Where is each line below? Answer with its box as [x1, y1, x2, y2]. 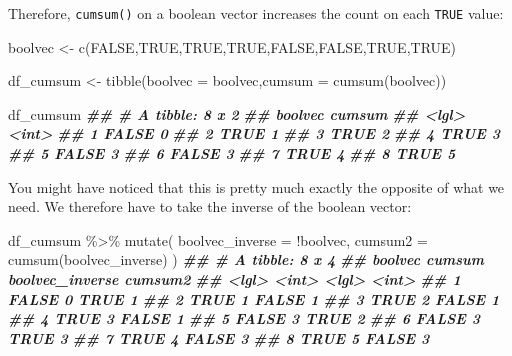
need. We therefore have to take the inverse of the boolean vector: [8, 196, 412, 217]
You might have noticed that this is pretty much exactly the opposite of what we [8, 176, 505, 197]
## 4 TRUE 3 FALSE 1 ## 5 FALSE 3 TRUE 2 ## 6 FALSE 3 [8, 308, 480, 329]
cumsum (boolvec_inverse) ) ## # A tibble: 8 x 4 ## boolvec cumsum [8, 249, 485, 270]
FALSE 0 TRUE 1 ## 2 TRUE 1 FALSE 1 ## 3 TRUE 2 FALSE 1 [8, 288, 500, 309]
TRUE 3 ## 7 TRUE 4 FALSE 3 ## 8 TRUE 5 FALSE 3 [8, 327, 430, 348]
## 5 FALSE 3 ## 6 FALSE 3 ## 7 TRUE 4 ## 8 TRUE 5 [8, 143, 456, 164]
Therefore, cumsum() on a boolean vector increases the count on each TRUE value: [8, 3, 504, 23]
